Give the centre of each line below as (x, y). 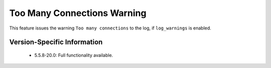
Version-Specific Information (56, 42)
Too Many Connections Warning (78, 13)
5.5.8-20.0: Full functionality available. (74, 55)
